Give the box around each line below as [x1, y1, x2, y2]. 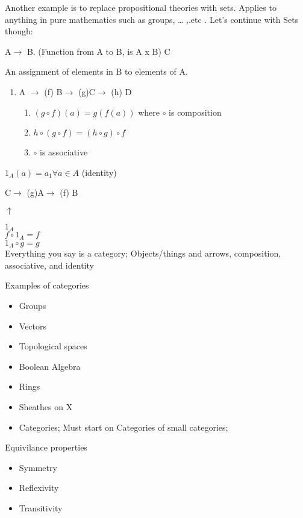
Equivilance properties [5, 441, 87, 454]
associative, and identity [5, 258, 94, 271]
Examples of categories [5, 279, 89, 292]
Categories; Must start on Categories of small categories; [19, 420, 228, 433]
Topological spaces [19, 340, 87, 352]
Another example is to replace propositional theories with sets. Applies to [5, 1, 276, 13]
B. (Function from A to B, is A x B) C [27, 45, 170, 57]
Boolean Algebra [19, 360, 81, 372]
